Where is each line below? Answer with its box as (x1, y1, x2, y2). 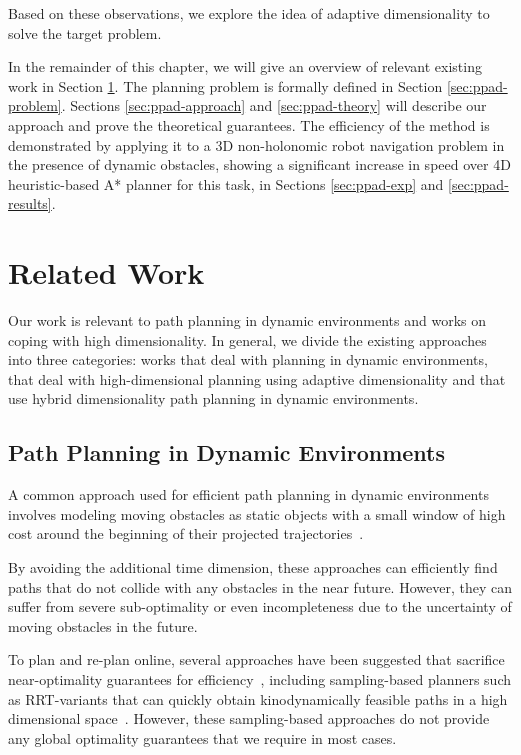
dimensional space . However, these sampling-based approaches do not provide (8, 708, 490, 729)
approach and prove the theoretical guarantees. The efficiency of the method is (8, 114, 490, 135)
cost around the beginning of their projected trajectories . (8, 523, 364, 544)
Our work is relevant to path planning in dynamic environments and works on (8, 310, 487, 331)
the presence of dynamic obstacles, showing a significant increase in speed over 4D (8, 154, 511, 175)
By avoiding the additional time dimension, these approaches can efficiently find (8, 557, 498, 578)
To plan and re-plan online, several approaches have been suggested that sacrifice (8, 649, 505, 670)
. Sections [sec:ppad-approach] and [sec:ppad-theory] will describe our (61, 95, 487, 116)
